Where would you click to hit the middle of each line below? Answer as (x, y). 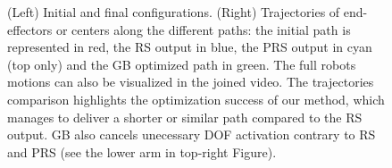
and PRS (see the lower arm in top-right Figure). (142, 151)
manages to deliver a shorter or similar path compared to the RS (185, 117)
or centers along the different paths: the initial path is (203, 29)
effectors (30, 29)
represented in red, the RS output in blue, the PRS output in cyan (190, 47)
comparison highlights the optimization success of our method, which (196, 99)
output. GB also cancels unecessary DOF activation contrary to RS (192, 134)
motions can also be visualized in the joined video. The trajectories (191, 82)
